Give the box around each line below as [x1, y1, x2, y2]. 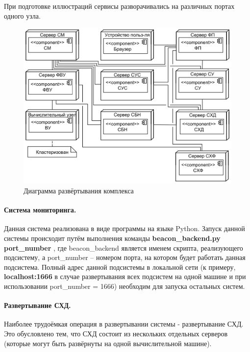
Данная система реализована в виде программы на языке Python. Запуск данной [4, 223, 245, 234]
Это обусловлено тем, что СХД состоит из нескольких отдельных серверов [4, 328, 228, 338]
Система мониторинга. [4, 205, 76, 215]
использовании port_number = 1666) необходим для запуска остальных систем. [4, 281, 245, 291]
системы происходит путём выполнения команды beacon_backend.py [4, 233, 221, 243]
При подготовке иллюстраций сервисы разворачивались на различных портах [4, 1, 235, 11]
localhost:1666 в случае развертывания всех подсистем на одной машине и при [4, 271, 246, 282]
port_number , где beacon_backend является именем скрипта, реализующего [4, 242, 243, 253]
